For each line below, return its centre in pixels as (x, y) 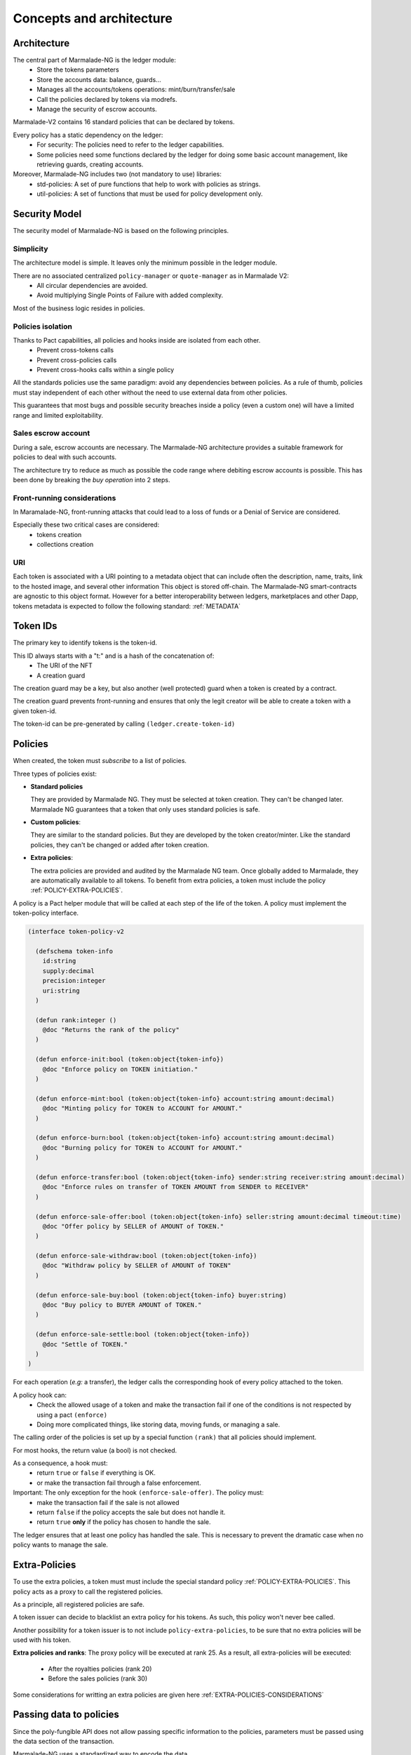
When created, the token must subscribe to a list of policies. (100, 761)
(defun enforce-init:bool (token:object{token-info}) (130, 1059)
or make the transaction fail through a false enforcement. (119, 1483)
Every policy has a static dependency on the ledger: (88, 135)
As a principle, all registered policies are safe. (79, 1604)
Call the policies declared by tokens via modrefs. (107, 99)
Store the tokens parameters (78, 69)
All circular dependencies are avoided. (92, 285)
